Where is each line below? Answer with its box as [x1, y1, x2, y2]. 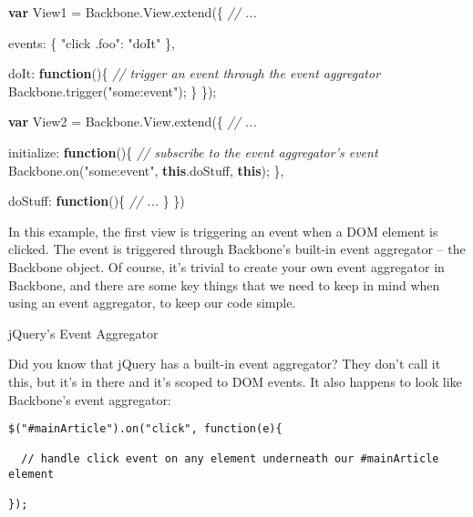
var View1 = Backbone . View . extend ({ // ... [8, 3, 257, 21]
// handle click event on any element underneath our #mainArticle [21, 452, 439, 466]
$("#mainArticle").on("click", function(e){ [8, 422, 283, 436]
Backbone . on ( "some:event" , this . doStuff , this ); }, [8, 160, 284, 179]
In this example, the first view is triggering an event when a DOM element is [8, 221, 438, 240]
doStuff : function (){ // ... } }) [8, 191, 185, 210]
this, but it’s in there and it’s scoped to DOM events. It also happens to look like [8, 371, 462, 390]
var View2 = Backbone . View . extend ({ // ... [8, 112, 257, 131]
